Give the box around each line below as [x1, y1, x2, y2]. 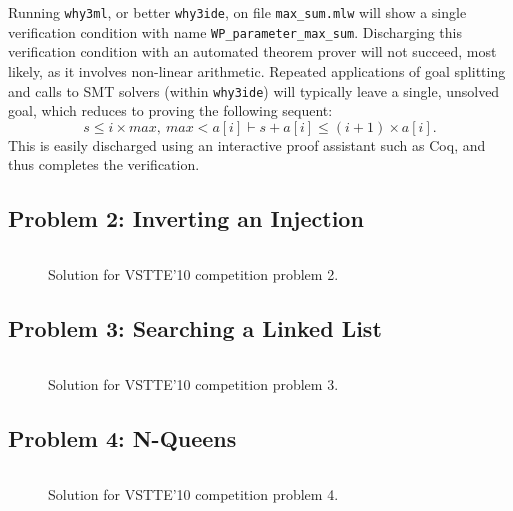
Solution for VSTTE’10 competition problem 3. [48, 373, 339, 394]
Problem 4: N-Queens [8, 422, 237, 453]
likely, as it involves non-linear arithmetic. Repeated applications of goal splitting [8, 60, 506, 81]
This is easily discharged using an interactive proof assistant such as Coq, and [8, 134, 486, 155]
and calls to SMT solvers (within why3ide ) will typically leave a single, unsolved [8, 80, 500, 101]
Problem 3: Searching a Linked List [8, 313, 382, 344]
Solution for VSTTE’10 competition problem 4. [48, 483, 339, 504]
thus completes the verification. [8, 154, 200, 175]
